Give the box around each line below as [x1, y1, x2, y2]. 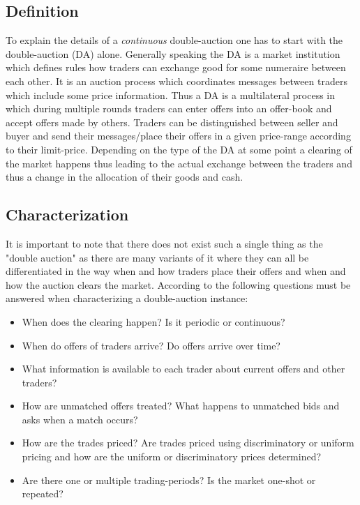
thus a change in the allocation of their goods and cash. [6, 169, 243, 184]
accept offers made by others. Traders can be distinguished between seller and [6, 114, 338, 129]
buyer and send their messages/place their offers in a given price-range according [6, 128, 351, 143]
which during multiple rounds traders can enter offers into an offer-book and [6, 101, 332, 116]
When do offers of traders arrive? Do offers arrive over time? [22, 338, 280, 352]
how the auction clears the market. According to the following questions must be [6, 277, 351, 292]
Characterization [6, 204, 129, 225]
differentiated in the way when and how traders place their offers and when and [6, 264, 346, 278]
